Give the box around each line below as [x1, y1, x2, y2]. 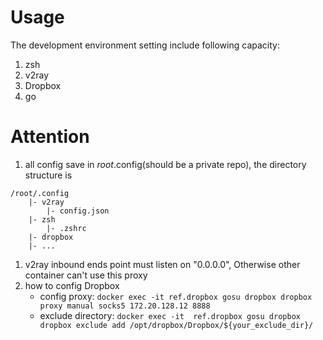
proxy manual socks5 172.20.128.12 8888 [39, 301, 211, 311]
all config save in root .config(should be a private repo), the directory [24, 158, 307, 170]
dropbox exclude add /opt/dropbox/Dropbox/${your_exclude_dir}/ [39, 320, 314, 330]
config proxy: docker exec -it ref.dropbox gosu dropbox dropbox [39, 290, 313, 302]
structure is [24, 169, 73, 181]
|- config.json [46, 206, 110, 216]
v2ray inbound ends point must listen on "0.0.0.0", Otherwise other [24, 258, 301, 270]
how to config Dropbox [24, 279, 120, 291]
